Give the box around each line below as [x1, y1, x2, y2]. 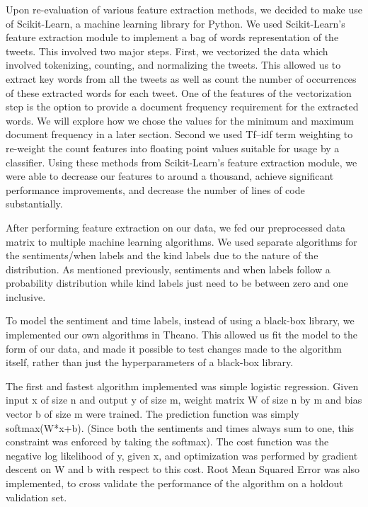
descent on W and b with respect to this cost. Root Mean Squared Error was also [6, 462, 360, 477]
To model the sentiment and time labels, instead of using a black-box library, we [6, 313, 355, 328]
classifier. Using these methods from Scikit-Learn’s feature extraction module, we [6, 154, 357, 169]
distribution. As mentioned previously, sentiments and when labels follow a [6, 261, 330, 276]
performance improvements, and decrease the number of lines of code [6, 182, 305, 197]
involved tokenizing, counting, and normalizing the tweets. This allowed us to [6, 57, 341, 72]
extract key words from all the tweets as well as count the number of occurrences [6, 71, 357, 86]
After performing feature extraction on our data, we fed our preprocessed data [6, 220, 346, 234]
